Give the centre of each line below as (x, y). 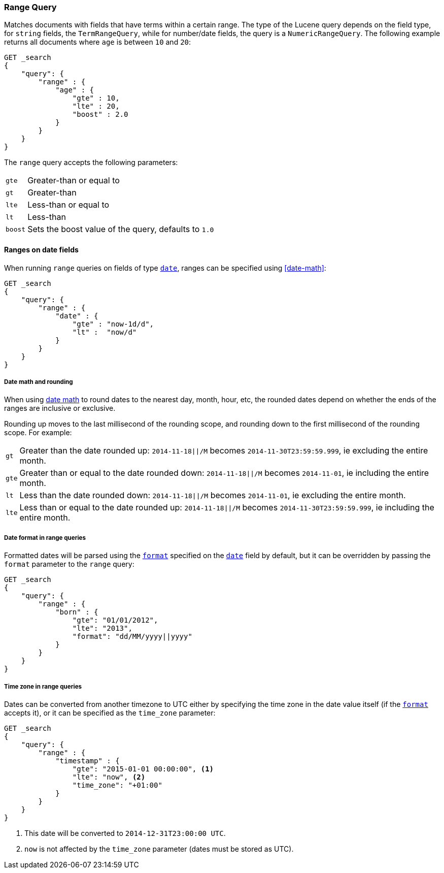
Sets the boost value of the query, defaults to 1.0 (121, 229)
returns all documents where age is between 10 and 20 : (98, 42)
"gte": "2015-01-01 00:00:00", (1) (143, 769)
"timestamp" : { (88, 761)
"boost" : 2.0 (100, 115)
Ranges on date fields (41, 249)
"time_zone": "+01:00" (117, 785)
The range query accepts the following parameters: (91, 163)
